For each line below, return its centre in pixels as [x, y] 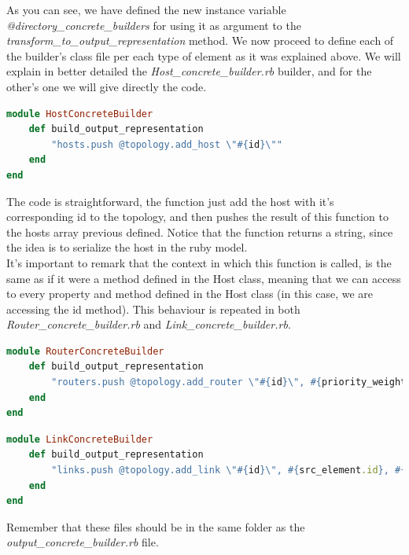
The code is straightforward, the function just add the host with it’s [170, 201]
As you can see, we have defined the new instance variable [146, 9]
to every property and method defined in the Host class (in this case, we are [190, 294]
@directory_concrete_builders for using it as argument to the [154, 25]
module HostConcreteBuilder [80, 114]
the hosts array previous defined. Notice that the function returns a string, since [200, 232]
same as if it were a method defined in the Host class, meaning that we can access [204, 278]
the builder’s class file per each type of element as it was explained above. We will [204, 55]
